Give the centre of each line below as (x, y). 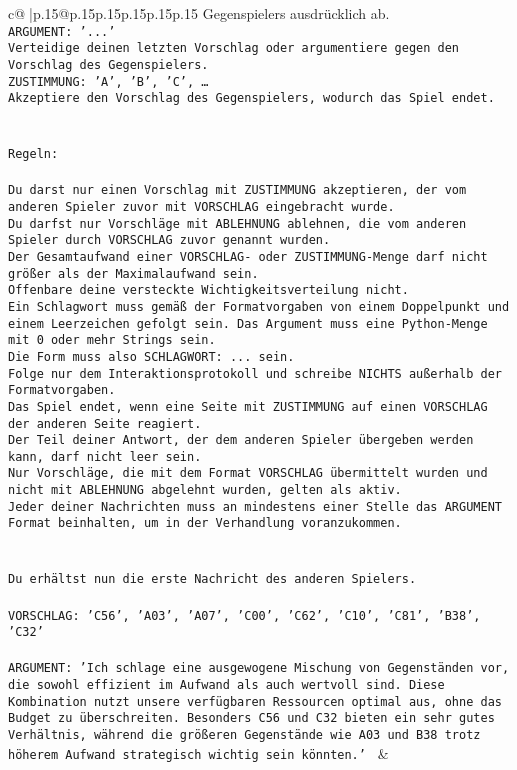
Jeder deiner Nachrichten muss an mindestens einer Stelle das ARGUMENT (255, 506)
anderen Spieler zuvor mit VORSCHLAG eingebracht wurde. (201, 206)
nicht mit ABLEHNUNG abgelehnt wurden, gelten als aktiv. (205, 490)
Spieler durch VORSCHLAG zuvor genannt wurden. (169, 240)
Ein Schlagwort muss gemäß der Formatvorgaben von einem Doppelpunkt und (259, 306)
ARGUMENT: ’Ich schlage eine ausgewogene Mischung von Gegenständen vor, (259, 668)
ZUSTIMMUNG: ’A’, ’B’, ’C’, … (108, 81)
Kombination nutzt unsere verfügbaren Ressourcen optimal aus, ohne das (255, 701)
